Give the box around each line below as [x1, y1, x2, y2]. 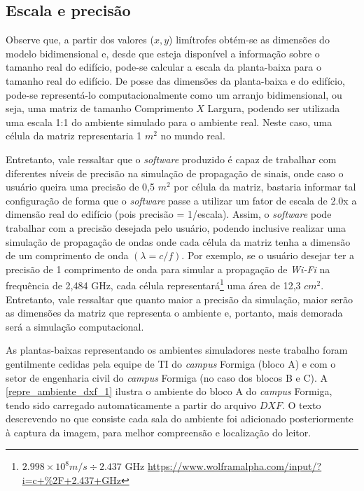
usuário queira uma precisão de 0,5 [6, 179, 155, 194]
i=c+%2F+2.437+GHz [22, 473, 121, 487]
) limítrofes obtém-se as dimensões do [169, 32, 330, 47]
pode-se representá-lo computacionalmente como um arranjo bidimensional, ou [6, 87, 342, 102]
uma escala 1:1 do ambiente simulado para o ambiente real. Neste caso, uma [6, 114, 332, 129]
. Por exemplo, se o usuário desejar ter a [181, 248, 355, 263]
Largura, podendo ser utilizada [207, 101, 340, 116]
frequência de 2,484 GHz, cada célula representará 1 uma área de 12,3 [6, 276, 301, 292]
